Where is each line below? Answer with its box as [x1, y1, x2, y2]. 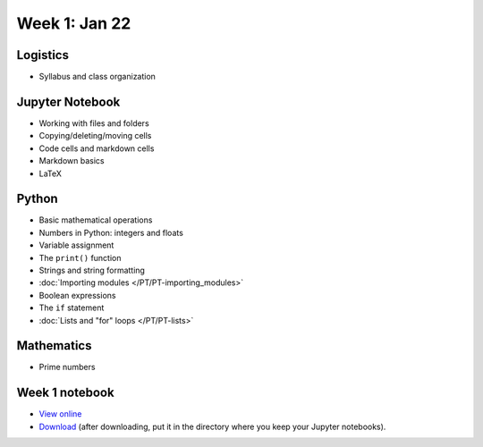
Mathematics [16, 338, 92, 353]
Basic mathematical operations [38, 215, 153, 225]
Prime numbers [38, 362, 96, 373]
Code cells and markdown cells [38, 143, 155, 154]
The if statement [38, 302, 105, 313]
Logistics [16, 47, 69, 63]
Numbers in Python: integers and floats [38, 227, 183, 238]
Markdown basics [38, 156, 105, 166]
